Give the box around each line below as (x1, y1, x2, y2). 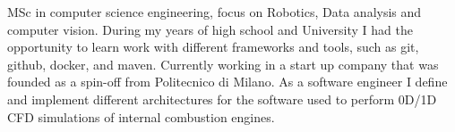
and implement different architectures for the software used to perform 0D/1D (7, 89, 437, 108)
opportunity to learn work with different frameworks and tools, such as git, (7, 37, 419, 56)
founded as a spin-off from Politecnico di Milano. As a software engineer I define (7, 72, 448, 91)
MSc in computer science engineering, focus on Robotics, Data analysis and (7, 3, 422, 21)
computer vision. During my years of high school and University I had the (7, 20, 413, 38)
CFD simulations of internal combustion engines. (7, 107, 275, 126)
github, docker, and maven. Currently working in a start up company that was (7, 54, 439, 73)
